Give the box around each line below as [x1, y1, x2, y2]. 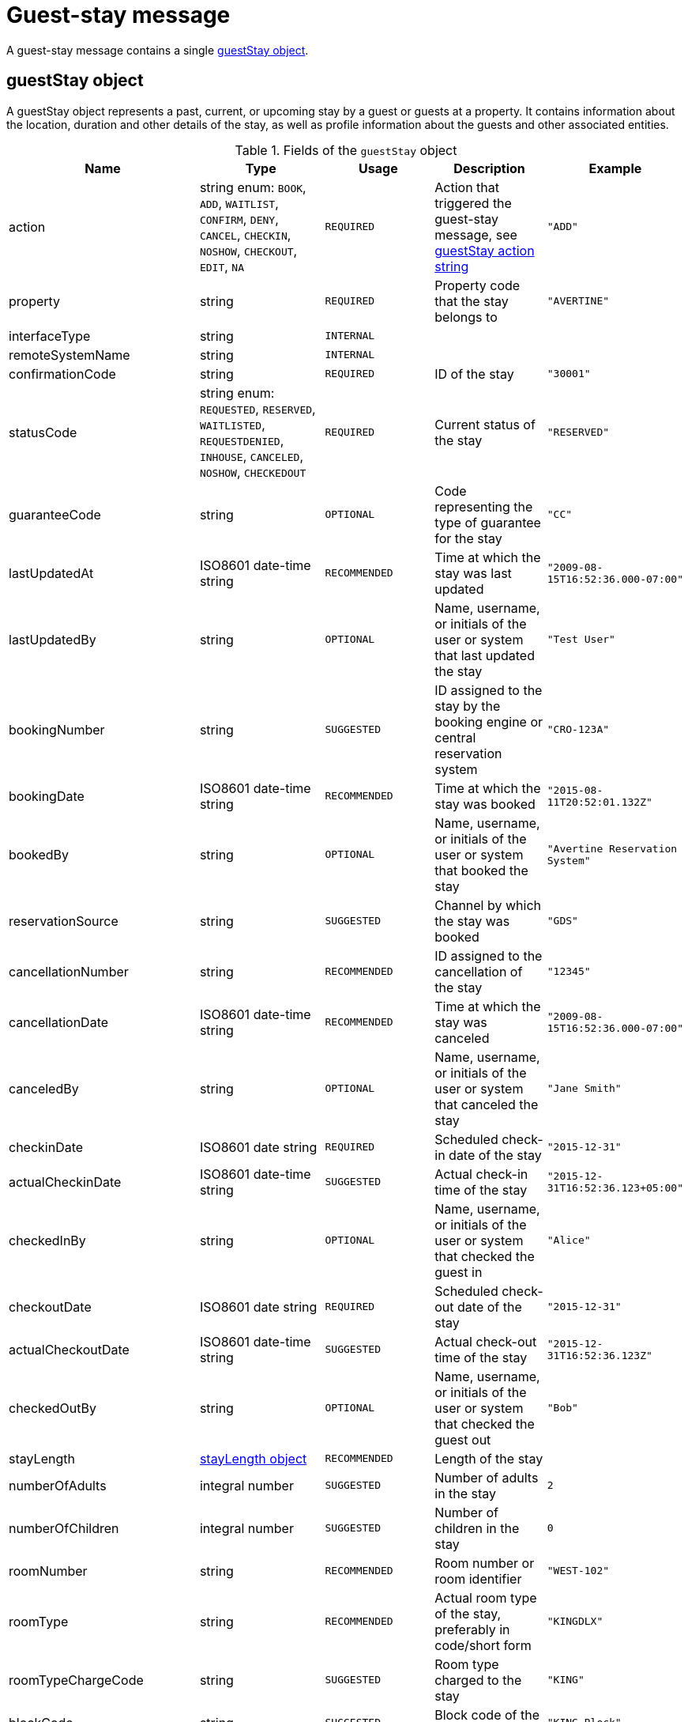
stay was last [434, 565, 512, 581]
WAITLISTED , [199, 416, 265, 432]
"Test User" [547, 633, 615, 646]
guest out [434, 1431, 491, 1448]
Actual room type [434, 1589, 537, 1606]
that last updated [434, 647, 535, 663]
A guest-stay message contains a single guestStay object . [6, 43, 309, 57]
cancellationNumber [9, 963, 129, 980]
